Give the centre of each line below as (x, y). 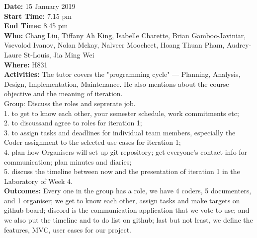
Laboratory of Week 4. (38, 181)
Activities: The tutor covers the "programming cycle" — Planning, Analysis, (122, 74)
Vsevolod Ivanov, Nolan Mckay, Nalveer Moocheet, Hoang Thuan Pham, (114, 45)
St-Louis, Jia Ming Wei (59, 54)
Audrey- (239, 45)
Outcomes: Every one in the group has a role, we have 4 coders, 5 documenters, (128, 191)
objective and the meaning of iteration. (63, 93)
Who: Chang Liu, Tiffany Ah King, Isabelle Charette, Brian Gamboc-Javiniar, (125, 35)
